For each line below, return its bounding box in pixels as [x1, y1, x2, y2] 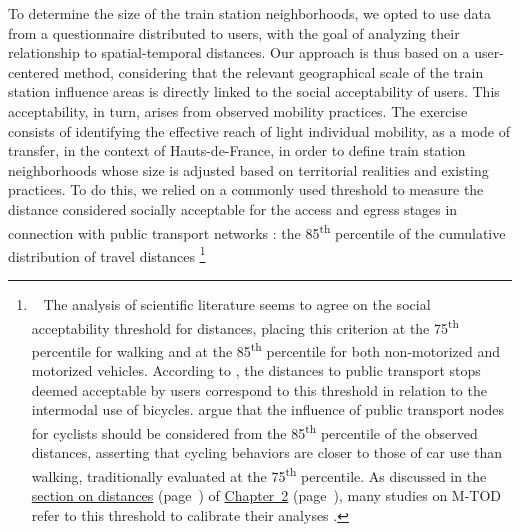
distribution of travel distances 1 [8, 242, 206, 266]
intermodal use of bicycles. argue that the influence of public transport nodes [31, 399, 505, 420]
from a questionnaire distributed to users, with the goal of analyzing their [8, 22, 460, 43]
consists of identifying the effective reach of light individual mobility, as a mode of [8, 120, 511, 141]
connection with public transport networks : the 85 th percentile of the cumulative [8, 219, 506, 243]
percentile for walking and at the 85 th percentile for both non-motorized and [31, 337, 500, 361]
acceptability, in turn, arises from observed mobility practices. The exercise [8, 100, 468, 121]
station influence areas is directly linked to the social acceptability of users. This [8, 81, 500, 102]
